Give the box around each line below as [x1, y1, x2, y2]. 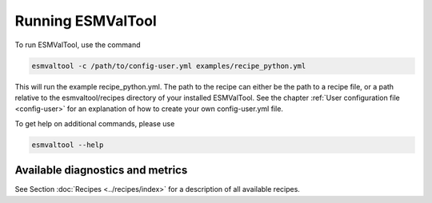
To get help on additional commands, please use [14, 118, 175, 128]
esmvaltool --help [31, 140, 104, 149]
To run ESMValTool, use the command [14, 40, 141, 50]
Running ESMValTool [14, 12, 157, 30]
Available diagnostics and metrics [14, 164, 188, 177]
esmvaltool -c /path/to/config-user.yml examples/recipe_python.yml [31, 61, 306, 70]
